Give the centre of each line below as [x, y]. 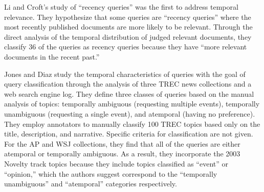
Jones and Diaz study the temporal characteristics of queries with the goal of [125, 74]
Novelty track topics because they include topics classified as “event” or [116, 163]
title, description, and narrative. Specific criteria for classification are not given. [129, 134]
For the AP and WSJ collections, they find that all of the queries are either [122, 143]
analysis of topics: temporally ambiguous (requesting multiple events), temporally [132, 104]
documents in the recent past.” [52, 56]
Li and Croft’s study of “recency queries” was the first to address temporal [121, 7]
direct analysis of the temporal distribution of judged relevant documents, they [128, 36]
